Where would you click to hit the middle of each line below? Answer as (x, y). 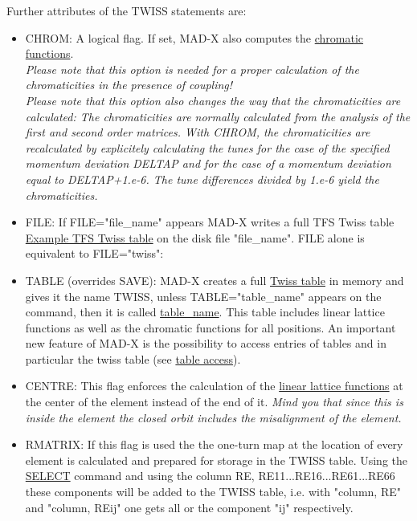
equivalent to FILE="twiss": (94, 253)
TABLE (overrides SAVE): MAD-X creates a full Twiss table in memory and (215, 280)
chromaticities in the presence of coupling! (129, 85)
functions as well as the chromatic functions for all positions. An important (211, 327)
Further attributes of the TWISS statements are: (127, 10)
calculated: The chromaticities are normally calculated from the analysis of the (218, 116)
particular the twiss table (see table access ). (133, 358)
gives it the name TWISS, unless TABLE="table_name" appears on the (203, 296)
